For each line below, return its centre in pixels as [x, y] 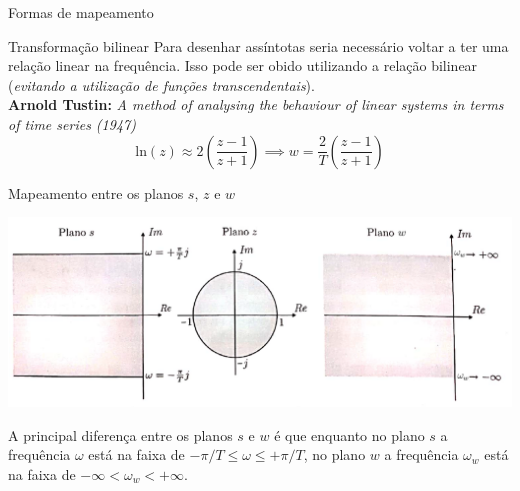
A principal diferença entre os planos [120, 434]
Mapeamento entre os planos [96, 192]
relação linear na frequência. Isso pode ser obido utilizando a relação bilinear [243, 65]
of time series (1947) [72, 123]
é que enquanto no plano [349, 434]
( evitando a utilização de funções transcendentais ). [161, 84]
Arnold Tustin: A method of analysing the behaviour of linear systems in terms [256, 104]
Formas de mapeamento [81, 12]
